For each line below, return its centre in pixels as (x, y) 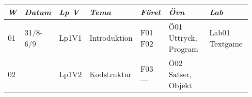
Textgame (226, 43)
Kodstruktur (110, 74)
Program (183, 49)
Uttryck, (183, 38)
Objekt (180, 85)
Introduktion (111, 38)
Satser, (180, 74)
